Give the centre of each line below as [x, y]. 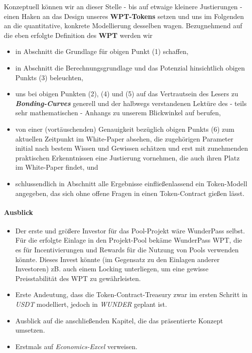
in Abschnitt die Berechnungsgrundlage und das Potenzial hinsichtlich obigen [130, 67]
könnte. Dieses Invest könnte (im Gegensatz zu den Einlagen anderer [118, 259]
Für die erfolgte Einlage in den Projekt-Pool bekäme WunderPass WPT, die [129, 240]
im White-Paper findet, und [57, 167]
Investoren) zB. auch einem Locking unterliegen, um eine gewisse [112, 269]
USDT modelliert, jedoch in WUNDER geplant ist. [91, 304]
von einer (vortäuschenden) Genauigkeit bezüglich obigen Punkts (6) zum [125, 129]
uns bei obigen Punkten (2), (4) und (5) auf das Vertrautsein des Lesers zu [127, 94]
